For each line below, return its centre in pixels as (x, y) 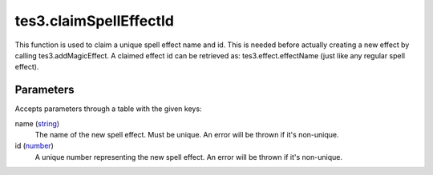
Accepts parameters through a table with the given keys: (108, 109)
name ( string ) (37, 123)
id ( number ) (34, 146)
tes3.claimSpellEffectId (94, 21)
